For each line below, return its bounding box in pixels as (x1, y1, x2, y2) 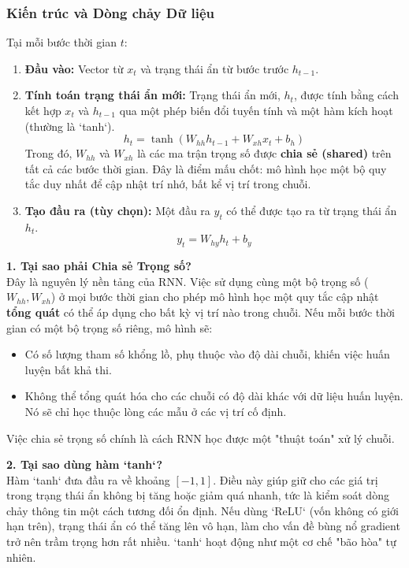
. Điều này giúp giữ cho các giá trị (213, 471, 378, 488)
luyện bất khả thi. (24, 361, 112, 377)
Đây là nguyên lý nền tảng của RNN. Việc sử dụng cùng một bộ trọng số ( (6, 273, 369, 289)
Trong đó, (24, 145, 73, 161)
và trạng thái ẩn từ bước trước (140, 60, 289, 76)
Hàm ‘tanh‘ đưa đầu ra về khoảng (6, 471, 170, 488)
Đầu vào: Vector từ (24, 60, 124, 76)
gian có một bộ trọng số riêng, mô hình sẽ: (6, 319, 213, 336)
